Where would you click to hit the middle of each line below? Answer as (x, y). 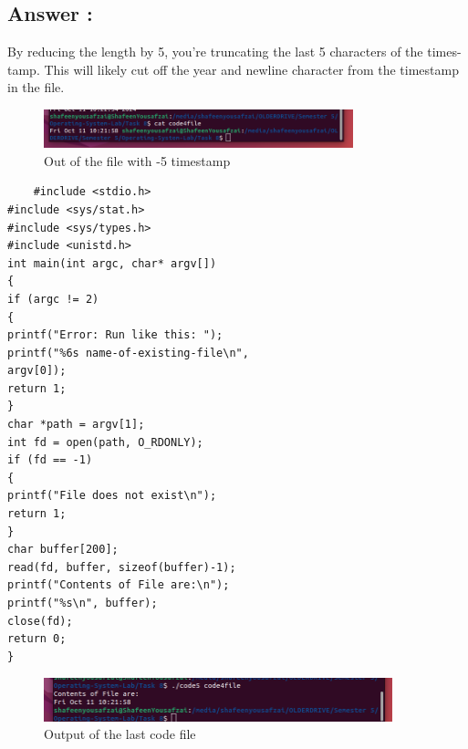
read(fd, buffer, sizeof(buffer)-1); (122, 567)
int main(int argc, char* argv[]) (112, 263)
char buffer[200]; (63, 550)
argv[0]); (37, 371)
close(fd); (40, 621)
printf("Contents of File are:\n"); (119, 585)
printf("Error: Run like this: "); (115, 335)
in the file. (36, 87)
